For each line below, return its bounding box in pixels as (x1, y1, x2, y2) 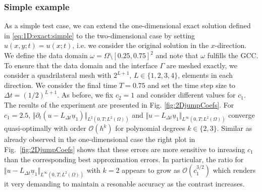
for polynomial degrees (115, 123, 185, 133)
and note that (155, 50, 198, 60)
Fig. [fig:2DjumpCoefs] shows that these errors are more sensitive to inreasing (4, 144, 245, 155)
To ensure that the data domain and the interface (4, 60, 158, 70)
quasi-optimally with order (4, 123, 86, 133)
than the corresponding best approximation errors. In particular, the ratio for (4, 154, 244, 164)
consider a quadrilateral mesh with (4, 70, 112, 80)
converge (228, 109, 255, 120)
